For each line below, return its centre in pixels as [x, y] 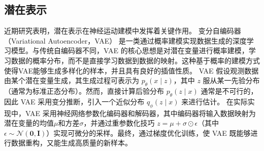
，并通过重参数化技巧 [119, 123]
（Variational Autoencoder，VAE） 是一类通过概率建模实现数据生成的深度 [125, 40]
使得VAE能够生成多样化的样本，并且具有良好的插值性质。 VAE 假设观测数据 [131, 70]
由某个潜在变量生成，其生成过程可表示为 [72, 80]
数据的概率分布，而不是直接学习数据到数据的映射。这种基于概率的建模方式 [135, 60]
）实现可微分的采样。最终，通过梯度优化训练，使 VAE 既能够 [148, 133]
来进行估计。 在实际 [214, 101]
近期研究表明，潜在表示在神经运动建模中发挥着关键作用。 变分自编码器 [123, 31]
